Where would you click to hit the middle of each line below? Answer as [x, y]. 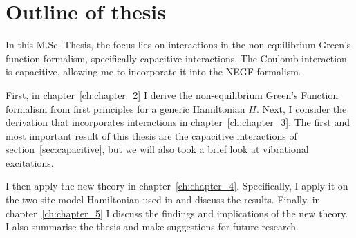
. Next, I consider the [301, 108]
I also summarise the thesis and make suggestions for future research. [152, 227]
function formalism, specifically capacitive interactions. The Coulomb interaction [176, 58]
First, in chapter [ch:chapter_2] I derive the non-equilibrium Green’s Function [172, 94]
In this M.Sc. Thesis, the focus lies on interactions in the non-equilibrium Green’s [178, 45]
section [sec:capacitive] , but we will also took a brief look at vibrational [157, 149]
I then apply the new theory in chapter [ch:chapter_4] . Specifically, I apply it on [177, 186]
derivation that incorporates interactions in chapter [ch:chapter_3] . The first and [178, 122]
